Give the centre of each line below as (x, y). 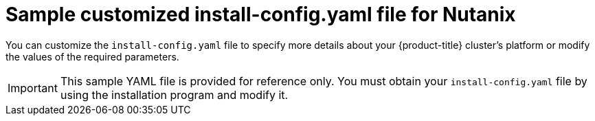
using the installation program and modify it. (174, 95)
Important (33, 88)
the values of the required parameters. (92, 56)
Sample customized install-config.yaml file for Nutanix (261, 14)
